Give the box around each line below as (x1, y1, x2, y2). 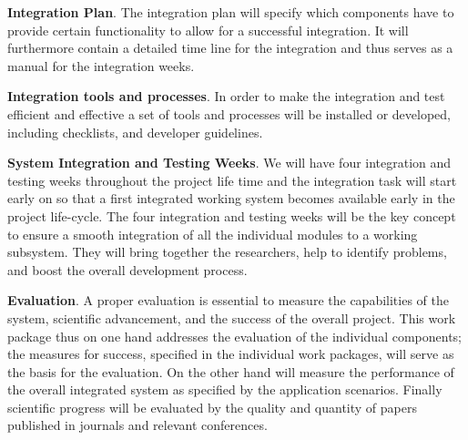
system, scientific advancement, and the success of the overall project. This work (7, 308, 456, 327)
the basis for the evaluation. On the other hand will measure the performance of (7, 362, 454, 381)
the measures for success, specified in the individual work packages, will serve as (7, 344, 454, 363)
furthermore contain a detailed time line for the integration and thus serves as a (7, 38, 453, 57)
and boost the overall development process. (7, 260, 248, 279)
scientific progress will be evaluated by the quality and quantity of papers (7, 397, 418, 416)
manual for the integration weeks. (7, 56, 195, 75)
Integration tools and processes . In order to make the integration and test (7, 87, 445, 106)
